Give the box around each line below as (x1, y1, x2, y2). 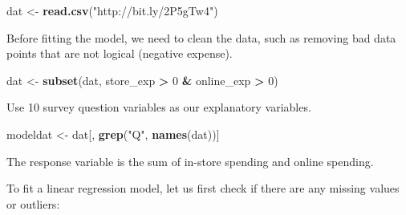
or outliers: (6, 195, 60, 212)
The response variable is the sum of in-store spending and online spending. (6, 152, 374, 169)
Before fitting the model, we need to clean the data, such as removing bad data (6, 29, 396, 46)
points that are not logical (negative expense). (6, 45, 233, 62)
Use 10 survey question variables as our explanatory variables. (6, 99, 311, 116)
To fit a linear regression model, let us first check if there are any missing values (6, 180, 400, 197)
